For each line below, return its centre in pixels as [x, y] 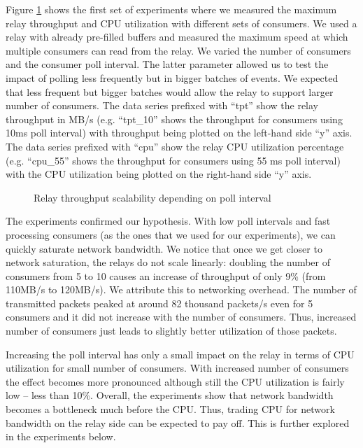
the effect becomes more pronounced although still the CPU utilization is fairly [175, 381]
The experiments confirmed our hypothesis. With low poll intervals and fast [168, 221]
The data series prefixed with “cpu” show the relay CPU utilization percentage [175, 146]
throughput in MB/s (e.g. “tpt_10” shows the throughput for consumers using [174, 119]
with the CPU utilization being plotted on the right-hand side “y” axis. [159, 174]
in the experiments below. [61, 436]
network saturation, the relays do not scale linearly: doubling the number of [168, 262]
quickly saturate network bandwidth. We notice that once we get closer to [164, 248]
